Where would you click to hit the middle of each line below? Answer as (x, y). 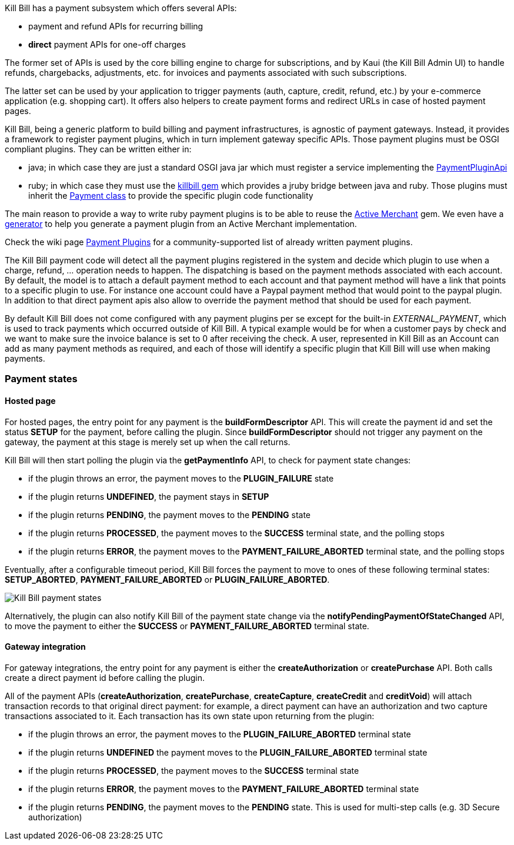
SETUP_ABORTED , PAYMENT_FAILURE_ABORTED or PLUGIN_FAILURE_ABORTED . (167, 579)
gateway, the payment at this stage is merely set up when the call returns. (148, 442)
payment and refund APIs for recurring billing (116, 26)
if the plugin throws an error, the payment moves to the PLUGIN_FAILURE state (181, 478)
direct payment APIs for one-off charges (107, 44)
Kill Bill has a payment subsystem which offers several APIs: (121, 8)
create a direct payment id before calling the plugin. (105, 677)
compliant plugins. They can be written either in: (98, 149)
